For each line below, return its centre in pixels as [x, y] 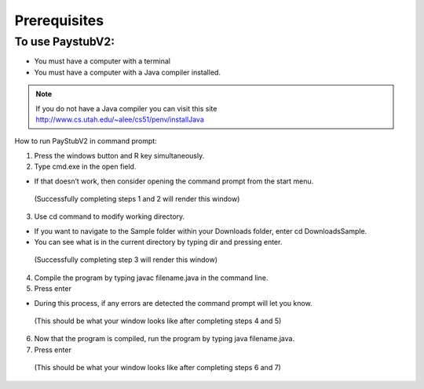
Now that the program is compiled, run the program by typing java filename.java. [164, 339]
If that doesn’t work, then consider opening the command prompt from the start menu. [174, 181]
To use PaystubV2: [65, 42]
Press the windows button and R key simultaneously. [119, 155]
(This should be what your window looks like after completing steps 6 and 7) [158, 368]
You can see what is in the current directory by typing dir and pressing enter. [158, 242]
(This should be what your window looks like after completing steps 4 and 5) [158, 321]
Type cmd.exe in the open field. [85, 167]
